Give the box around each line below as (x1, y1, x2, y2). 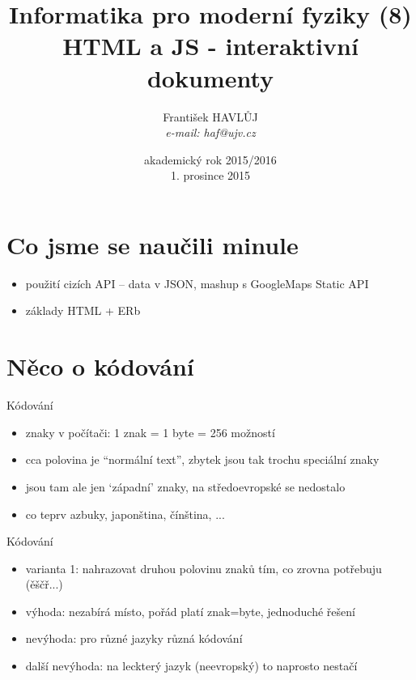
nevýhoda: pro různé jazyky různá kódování (25, 630, 243, 647)
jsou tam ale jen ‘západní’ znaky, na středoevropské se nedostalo (25, 478, 346, 495)
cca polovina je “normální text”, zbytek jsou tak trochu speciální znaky (25, 451, 380, 468)
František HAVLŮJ (163, 108, 258, 125)
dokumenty (146, 61, 274, 94)
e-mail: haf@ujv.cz (165, 124, 256, 141)
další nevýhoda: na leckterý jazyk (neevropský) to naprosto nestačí (25, 657, 358, 674)
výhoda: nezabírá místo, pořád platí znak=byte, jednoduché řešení (25, 602, 355, 619)
